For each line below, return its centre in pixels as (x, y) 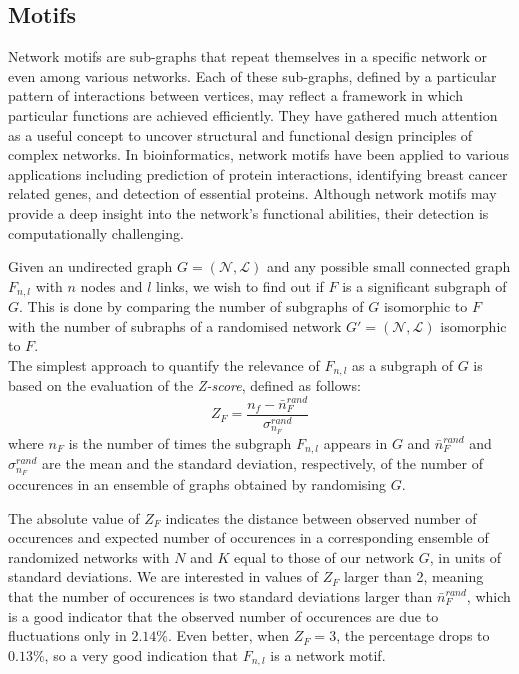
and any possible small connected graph (388, 266)
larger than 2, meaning (413, 576)
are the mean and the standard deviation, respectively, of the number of (262, 463)
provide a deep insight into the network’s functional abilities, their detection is (248, 212)
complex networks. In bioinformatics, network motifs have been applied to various (258, 154)
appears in (355, 442)
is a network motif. (328, 654)
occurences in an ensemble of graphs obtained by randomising (197, 483)
